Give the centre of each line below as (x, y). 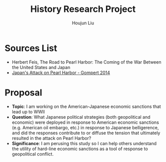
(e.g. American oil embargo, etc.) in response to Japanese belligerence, (85, 127)
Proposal (24, 92)
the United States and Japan (41, 67)
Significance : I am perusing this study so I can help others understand (84, 143)
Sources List (31, 48)
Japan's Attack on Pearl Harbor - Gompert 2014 (61, 73)
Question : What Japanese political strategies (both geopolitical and (81, 117)
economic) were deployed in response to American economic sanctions (85, 122)
